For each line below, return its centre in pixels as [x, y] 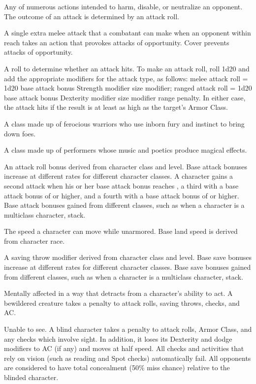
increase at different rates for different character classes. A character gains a [119, 176]
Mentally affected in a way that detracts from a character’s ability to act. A [118, 293]
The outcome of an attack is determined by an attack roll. [92, 16]
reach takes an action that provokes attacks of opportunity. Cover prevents [117, 42]
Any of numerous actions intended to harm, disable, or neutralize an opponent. [123, 6]
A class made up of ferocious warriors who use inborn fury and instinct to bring [124, 123]
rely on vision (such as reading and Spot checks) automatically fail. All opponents [128, 358]
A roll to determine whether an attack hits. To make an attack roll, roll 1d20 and [127, 68]
